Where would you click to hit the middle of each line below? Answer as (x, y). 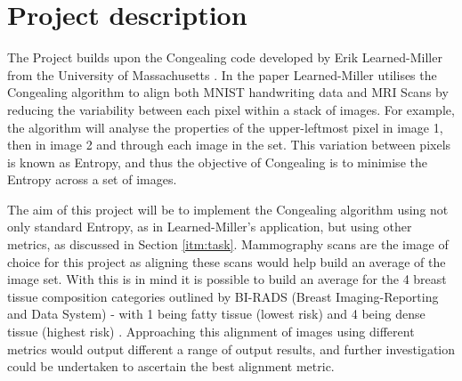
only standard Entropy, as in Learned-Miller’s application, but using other (210, 227)
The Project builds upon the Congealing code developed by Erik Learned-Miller (225, 57)
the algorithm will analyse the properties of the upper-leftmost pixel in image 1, (225, 127)
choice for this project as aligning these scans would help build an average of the (227, 261)
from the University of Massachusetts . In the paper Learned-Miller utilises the (222, 74)
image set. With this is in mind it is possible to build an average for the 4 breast (227, 279)
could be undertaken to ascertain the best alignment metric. (171, 366)
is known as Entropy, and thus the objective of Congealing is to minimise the (217, 162)
